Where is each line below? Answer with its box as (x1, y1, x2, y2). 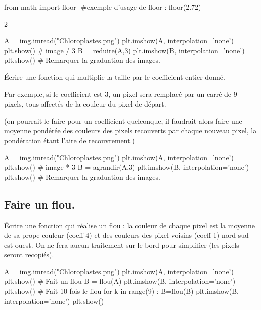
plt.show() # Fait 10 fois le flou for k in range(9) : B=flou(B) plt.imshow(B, (4, 286, 239, 296)
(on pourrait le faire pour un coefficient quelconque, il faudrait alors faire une (4, 115, 242, 126)
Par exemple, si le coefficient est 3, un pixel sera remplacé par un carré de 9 (4, 88, 237, 99)
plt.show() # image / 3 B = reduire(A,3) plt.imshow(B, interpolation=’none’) (4, 45, 245, 55)
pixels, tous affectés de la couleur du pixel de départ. (4, 98, 166, 109)
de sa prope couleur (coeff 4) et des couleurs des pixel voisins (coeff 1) (4, 230, 220, 240)
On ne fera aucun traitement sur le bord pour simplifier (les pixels (35, 239, 239, 250)
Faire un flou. (4, 196, 75, 212)
